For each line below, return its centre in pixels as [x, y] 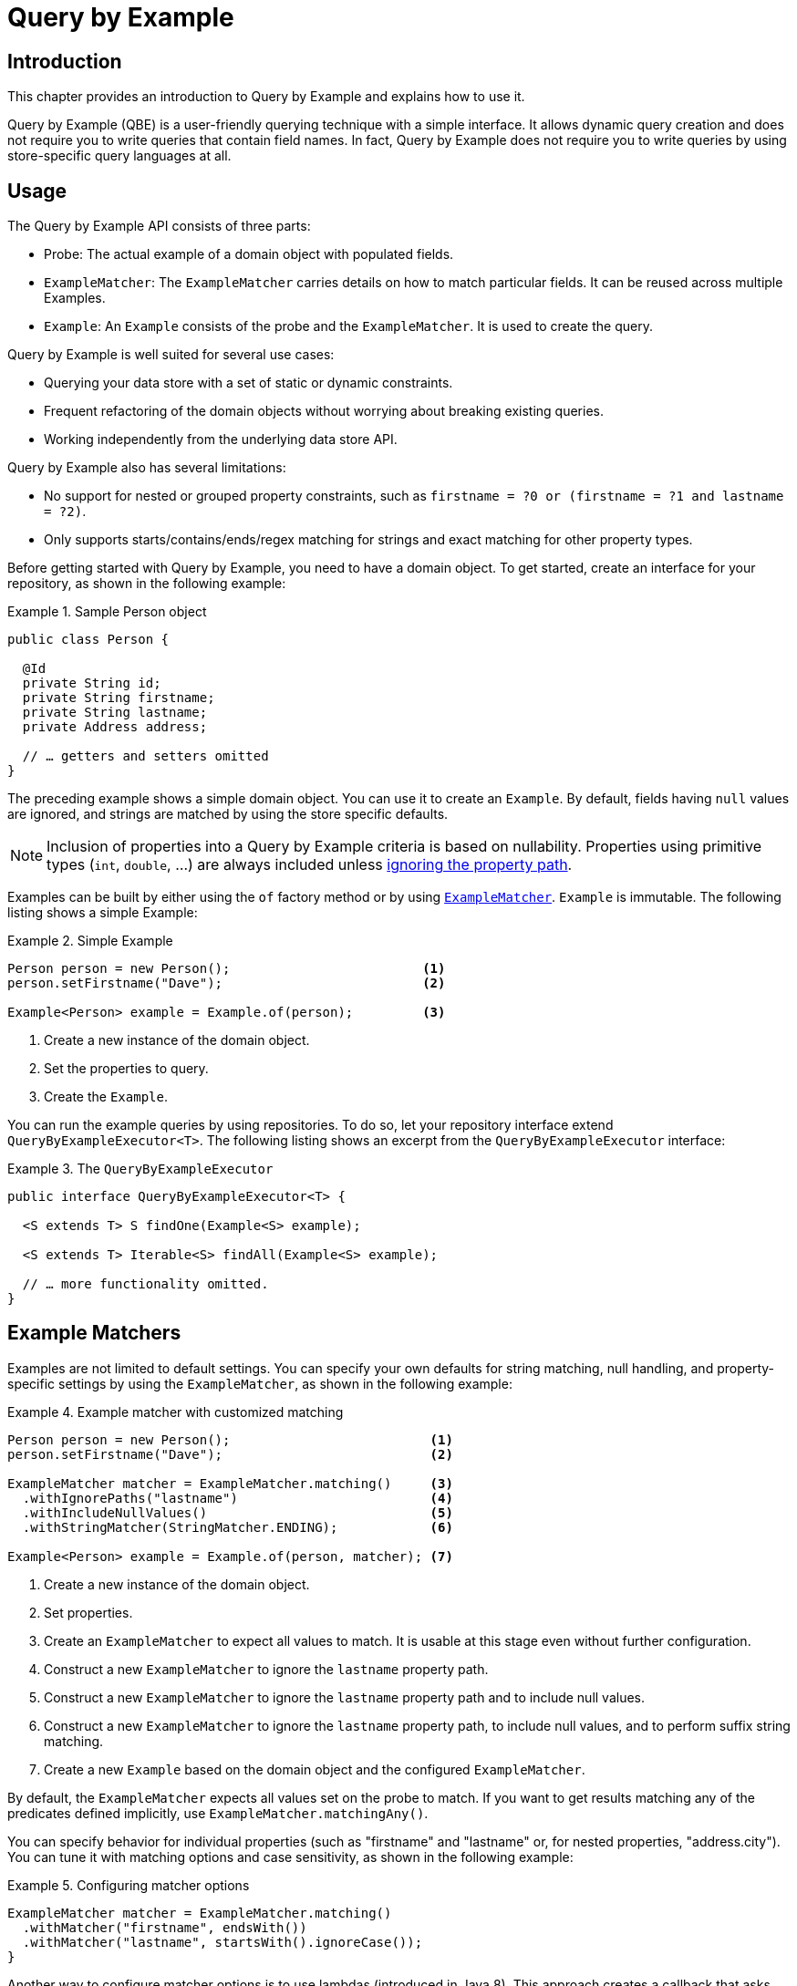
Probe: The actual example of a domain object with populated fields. [249, 254]
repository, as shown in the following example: [147, 584]
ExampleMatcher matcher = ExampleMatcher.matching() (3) [230, 1483]
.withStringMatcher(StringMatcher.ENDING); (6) [238, 1527]
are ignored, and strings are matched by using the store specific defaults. [228, 814]
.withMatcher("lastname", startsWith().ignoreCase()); [223, 1942]
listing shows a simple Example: [103, 913]
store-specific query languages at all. [119, 156]
